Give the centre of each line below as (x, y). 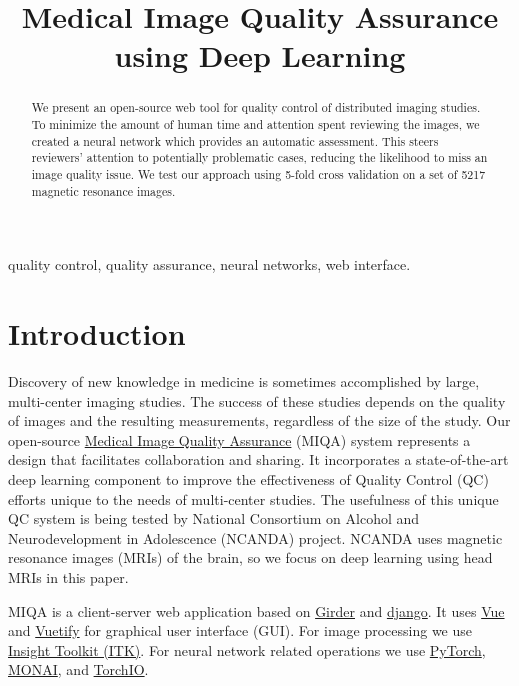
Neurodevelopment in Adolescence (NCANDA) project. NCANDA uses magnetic (255, 537)
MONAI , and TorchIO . (78, 669)
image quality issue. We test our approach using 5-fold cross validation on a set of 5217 (258, 173)
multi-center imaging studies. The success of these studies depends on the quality (257, 400)
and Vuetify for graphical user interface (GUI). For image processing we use (240, 630)
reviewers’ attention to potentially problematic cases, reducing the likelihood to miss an (259, 157)
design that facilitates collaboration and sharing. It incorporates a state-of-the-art (258, 459)
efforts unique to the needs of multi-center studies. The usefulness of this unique (253, 498)
